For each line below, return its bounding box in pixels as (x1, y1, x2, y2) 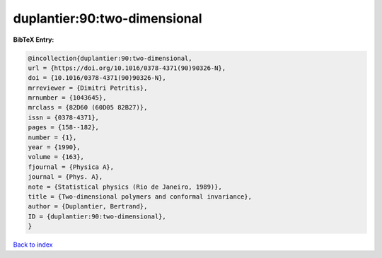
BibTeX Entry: (13, 35, 54, 44)
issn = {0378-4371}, (28, 113, 99, 122)
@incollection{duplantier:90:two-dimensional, (28, 54, 192, 62)
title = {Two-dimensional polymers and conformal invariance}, (28, 193, 253, 201)
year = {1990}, (28, 143, 81, 151)
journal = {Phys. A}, (28, 173, 103, 181)
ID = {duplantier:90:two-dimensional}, (28, 212, 166, 221)
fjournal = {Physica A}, (28, 163, 115, 171)
